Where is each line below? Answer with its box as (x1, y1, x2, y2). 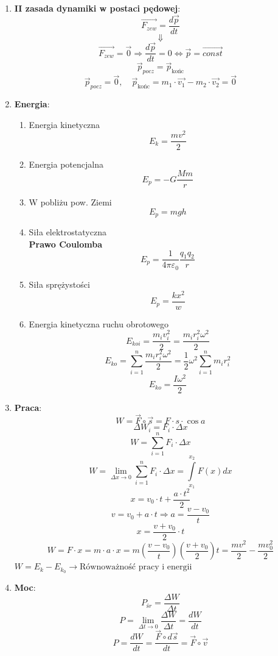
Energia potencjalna (29, 157, 103, 170)
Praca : (14, 401, 42, 413)
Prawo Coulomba (29, 237, 103, 250)
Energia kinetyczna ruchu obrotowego (29, 317, 169, 330)
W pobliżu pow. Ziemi (29, 196, 112, 209)
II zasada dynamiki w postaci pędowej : (14, 2, 181, 14)
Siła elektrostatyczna (29, 226, 106, 238)
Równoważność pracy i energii (80, 563, 192, 572)
